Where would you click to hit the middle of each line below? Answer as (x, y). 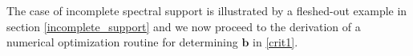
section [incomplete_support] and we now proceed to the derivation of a (184, 26)
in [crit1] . (275, 42)
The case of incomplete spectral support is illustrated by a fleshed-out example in (207, 10)
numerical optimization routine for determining (122, 42)
